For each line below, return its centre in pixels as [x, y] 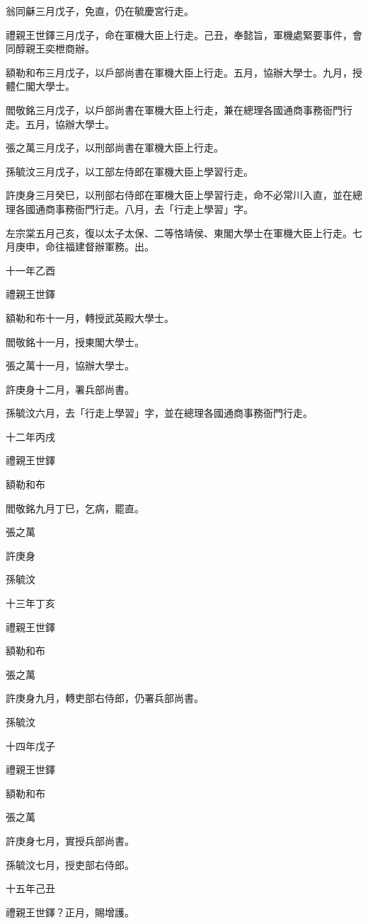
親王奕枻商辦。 [60, 48]
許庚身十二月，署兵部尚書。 [70, 389]
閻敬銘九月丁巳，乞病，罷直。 [75, 508]
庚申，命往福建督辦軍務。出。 [85, 247]
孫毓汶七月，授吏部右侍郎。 [70, 864]
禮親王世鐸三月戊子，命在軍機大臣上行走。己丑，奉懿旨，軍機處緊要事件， [179, 34]
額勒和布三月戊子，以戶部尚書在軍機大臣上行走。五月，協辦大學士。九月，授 [184, 72]
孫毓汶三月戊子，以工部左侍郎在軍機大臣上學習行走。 [130, 171]
